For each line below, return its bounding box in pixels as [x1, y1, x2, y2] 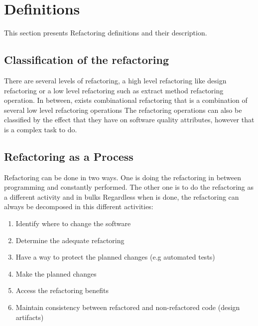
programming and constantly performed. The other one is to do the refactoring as [4, 182, 254, 192]
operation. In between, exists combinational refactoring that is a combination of [4, 95, 248, 105]
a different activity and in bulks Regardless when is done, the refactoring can [4, 191, 239, 202]
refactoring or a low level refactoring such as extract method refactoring [4, 85, 224, 95]
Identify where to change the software [15, 218, 131, 229]
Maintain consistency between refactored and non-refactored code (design [15, 302, 240, 313]
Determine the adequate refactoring [15, 235, 125, 245]
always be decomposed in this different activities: [4, 201, 153, 212]
